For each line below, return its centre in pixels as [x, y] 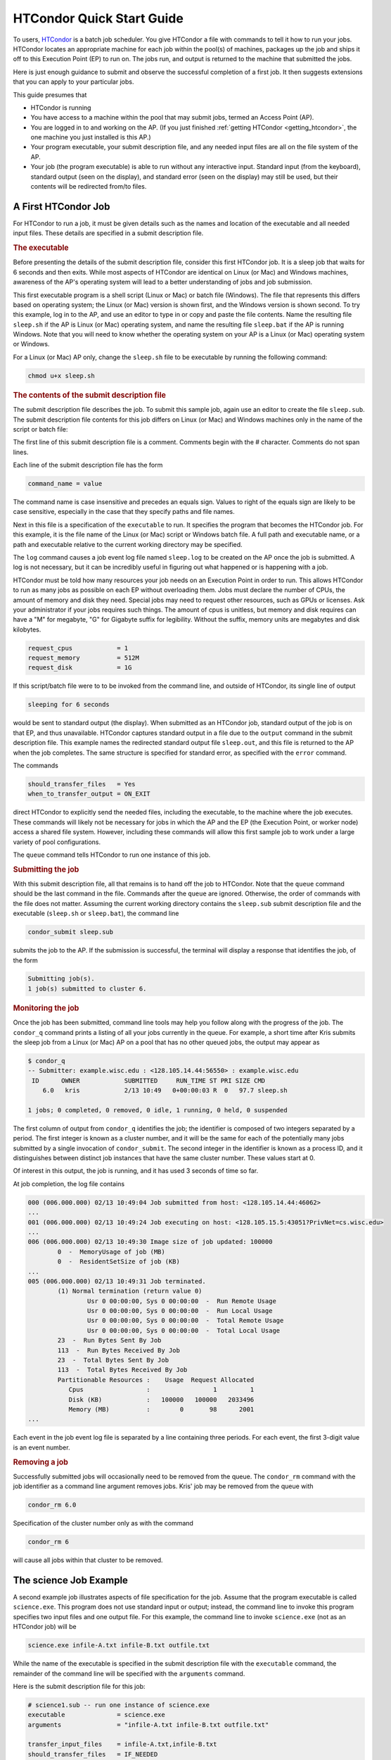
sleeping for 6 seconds [69, 705]
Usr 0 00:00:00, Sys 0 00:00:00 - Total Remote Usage [185, 1321]
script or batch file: [40, 429]
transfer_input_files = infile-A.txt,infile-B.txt [122, 1745]
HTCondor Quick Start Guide [98, 18]
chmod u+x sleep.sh [61, 376]
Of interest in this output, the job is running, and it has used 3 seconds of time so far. [136, 1171]
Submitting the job [46, 869]
